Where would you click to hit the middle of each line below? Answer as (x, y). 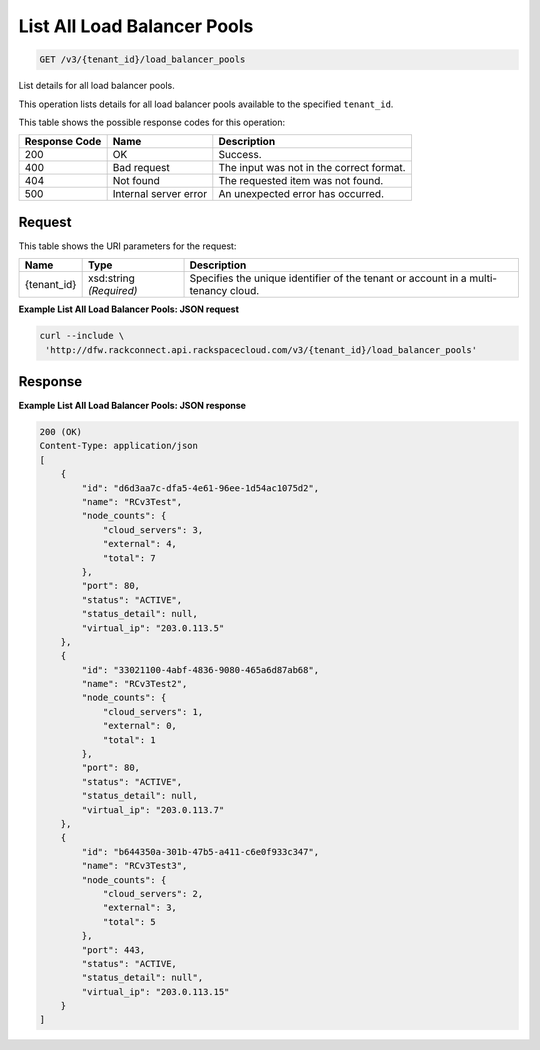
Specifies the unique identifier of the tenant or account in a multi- (343, 278)
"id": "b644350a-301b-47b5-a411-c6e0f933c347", (200, 851)
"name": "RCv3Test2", (134, 684)
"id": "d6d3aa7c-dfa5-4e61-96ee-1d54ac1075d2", (200, 488)
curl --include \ (82, 336)
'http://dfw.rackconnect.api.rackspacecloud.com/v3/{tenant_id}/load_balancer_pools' (261, 349)
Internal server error (160, 194)
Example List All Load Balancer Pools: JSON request (129, 309)
